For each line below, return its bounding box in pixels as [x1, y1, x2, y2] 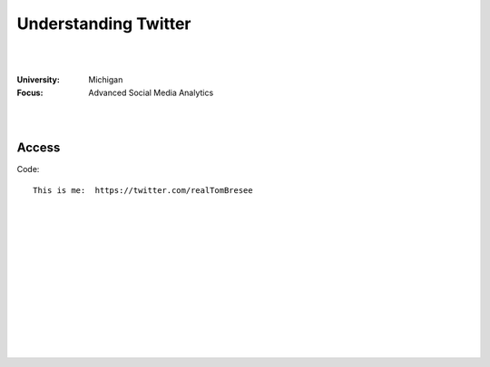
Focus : [16, 87, 44, 98]
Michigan [88, 74, 123, 85]
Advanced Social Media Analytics [88, 87, 214, 98]
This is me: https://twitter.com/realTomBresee [33, 185, 253, 195]
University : [16, 74, 61, 85]
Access [16, 140, 61, 156]
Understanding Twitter [16, 14, 191, 34]
